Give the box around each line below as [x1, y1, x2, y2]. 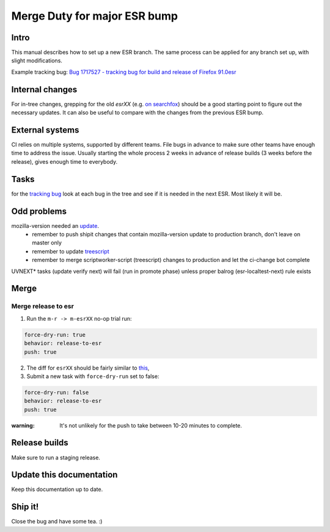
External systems [11, 125, 79, 135]
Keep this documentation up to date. [11, 486, 103, 493]
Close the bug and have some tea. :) [11, 518, 103, 525]
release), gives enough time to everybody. [11, 158, 118, 165]
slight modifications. [11, 57, 62, 64]
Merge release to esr [11, 302, 75, 311]
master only [32, 239, 62, 247]
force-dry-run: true [24, 331, 86, 338]
